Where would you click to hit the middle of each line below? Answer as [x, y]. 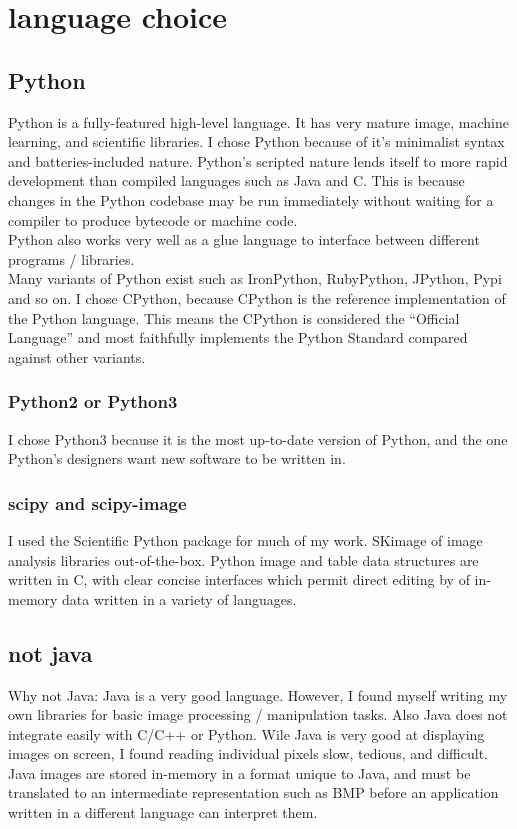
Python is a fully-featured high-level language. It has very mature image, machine [258, 121]
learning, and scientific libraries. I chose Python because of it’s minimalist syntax [256, 141]
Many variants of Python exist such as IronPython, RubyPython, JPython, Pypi [255, 278]
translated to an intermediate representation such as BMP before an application [253, 792]
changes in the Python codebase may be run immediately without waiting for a [251, 199]
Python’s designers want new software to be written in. [177, 458]
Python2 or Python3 [93, 401]
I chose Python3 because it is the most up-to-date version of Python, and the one [258, 438]
